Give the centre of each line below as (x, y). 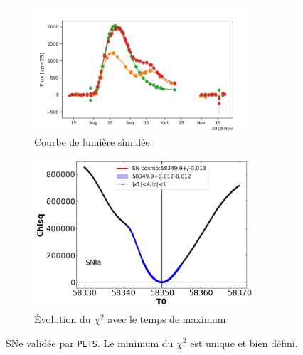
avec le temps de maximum (167, 318)
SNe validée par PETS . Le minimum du (90, 343)
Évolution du (63, 318)
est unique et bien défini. (244, 343)
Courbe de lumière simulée (92, 141)
